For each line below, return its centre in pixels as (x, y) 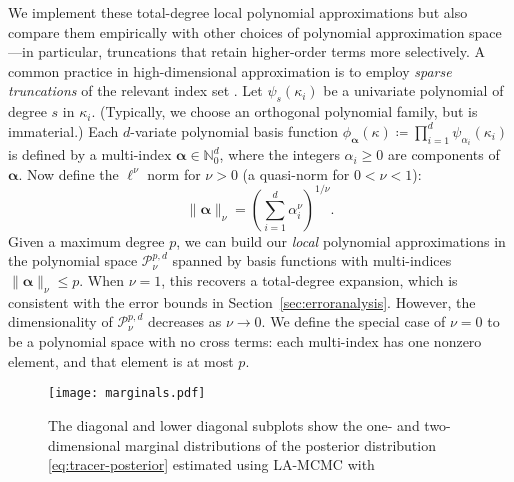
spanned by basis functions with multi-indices (312, 260)
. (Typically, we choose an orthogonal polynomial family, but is (284, 111)
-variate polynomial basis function (234, 130)
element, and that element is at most (121, 360)
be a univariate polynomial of (413, 90)
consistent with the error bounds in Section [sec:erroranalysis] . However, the (242, 301)
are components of (444, 154)
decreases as (184, 321)
